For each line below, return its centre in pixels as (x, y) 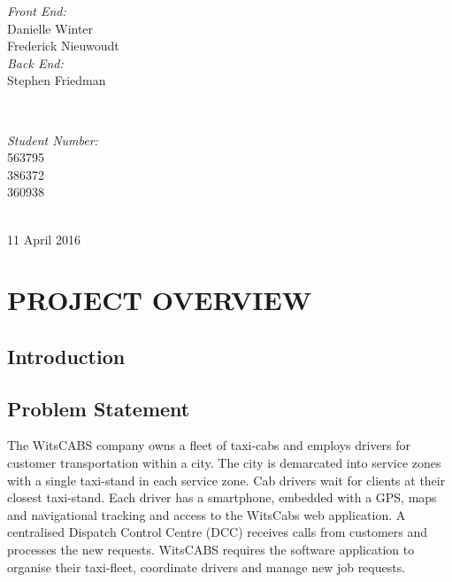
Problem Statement (99, 408)
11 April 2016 (44, 239)
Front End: (37, 11)
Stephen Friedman (57, 80)
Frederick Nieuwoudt (63, 46)
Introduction (66, 356)
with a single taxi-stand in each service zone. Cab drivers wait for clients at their (226, 480)
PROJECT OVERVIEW (160, 300)
